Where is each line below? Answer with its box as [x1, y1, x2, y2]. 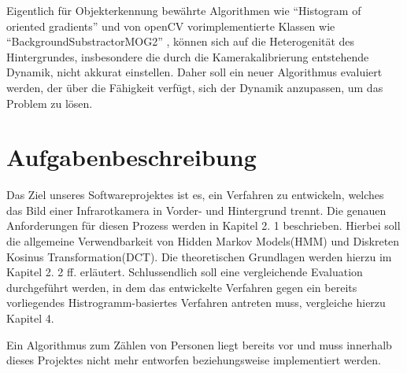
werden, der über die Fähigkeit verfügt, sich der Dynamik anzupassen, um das [6, 79, 383, 95]
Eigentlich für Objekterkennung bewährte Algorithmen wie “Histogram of [6, 2, 361, 18]
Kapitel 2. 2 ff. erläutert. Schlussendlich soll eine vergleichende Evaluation [6, 264, 363, 280]
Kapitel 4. [6, 310, 54, 327]
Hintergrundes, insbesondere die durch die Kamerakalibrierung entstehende [6, 48, 369, 65]
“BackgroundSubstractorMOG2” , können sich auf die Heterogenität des [6, 33, 355, 50]
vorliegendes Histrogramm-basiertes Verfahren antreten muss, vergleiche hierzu [6, 294, 386, 311]
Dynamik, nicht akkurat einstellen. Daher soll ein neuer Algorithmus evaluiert [6, 64, 383, 80]
